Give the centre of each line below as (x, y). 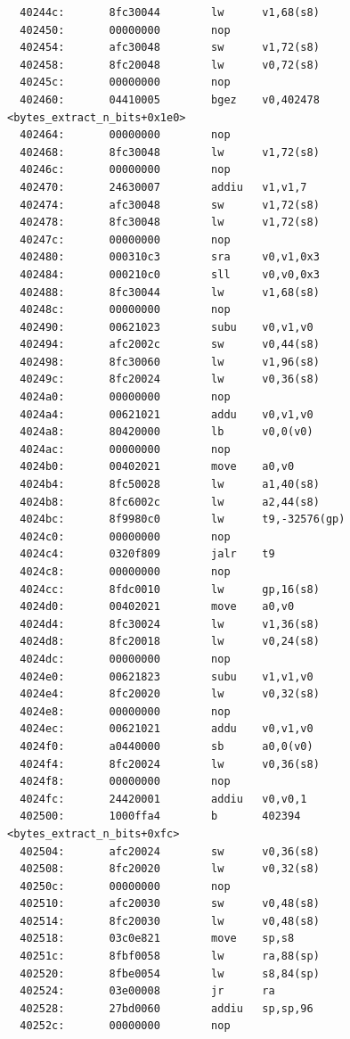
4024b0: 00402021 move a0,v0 (157, 467)
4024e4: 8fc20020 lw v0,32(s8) (170, 694)
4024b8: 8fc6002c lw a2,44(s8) (170, 502)
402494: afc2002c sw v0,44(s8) (170, 345)
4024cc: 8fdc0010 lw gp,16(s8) (170, 589)
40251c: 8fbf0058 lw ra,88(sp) (170, 957)
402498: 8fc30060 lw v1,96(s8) (170, 362)
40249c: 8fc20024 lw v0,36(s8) (170, 379)
